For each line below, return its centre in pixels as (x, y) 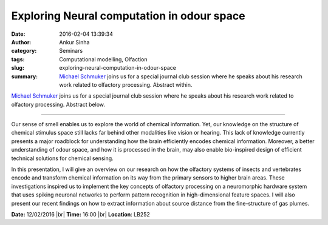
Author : (21, 42)
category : (24, 51)
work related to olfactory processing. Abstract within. (126, 84)
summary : (25, 76)
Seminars (71, 51)
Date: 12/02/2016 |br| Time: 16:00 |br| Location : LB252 (80, 214)
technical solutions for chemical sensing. (62, 158)
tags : (18, 59)
